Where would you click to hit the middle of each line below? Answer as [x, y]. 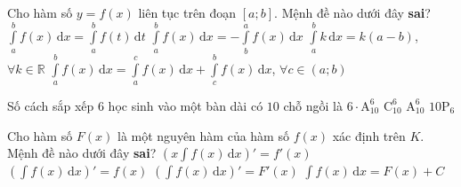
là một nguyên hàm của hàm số [203, 135]
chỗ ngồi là [313, 105]
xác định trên [369, 135]
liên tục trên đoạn [187, 12]
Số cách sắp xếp [51, 105]
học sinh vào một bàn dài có [186, 105]
